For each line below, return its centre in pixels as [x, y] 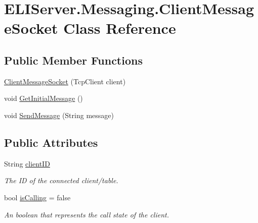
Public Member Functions [73, 60]
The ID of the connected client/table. [61, 180]
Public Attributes [51, 142]
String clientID [27, 163]
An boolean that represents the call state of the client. [87, 214]
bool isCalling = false [37, 197]
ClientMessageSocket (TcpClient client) [65, 81]
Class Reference [120, 28]
